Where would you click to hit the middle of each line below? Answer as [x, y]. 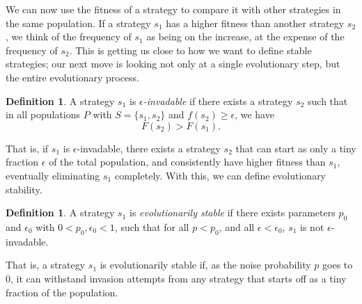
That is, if [27, 148]
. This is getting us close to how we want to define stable [190, 50]
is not [312, 226]
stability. [24, 189]
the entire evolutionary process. [72, 77]
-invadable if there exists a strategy [218, 101]
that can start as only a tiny [296, 148]
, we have [254, 114]
